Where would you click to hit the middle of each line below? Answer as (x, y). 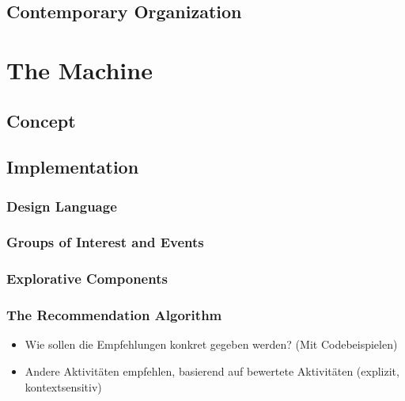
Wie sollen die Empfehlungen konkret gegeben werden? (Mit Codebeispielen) (211, 344)
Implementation (73, 167)
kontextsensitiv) (63, 386)
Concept (41, 120)
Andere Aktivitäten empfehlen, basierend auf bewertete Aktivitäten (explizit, (212, 371)
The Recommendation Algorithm (114, 315)
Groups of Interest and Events (105, 242)
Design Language (62, 206)
